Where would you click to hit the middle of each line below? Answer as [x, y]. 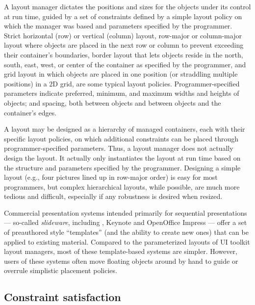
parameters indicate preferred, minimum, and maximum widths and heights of [122, 93]
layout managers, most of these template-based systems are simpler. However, [121, 251]
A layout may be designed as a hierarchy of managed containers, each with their [125, 129]
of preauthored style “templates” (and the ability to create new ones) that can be [126, 232]
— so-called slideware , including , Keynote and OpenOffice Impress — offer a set [126, 222]
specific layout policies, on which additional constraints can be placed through [121, 138]
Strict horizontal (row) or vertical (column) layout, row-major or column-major [123, 35]
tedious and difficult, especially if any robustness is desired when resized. [113, 196]
